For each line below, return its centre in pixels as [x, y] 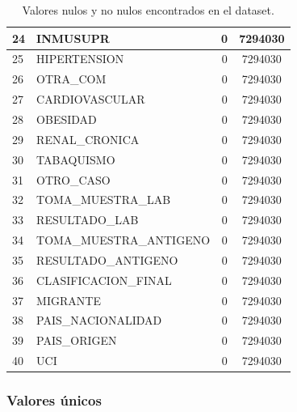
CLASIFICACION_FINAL [104, 280]
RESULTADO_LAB [88, 220]
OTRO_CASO [73, 179]
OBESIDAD [67, 119]
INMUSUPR [73, 38]
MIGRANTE [69, 300]
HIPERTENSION [80, 59]
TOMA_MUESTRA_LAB [104, 200]
